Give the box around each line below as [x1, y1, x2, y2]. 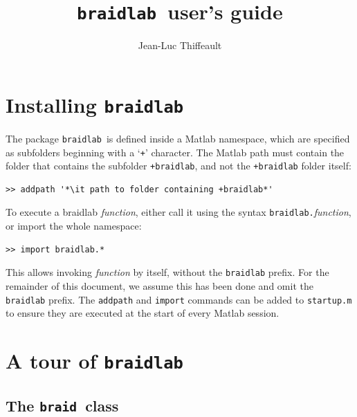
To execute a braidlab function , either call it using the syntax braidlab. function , [6, 205, 351, 219]
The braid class [6, 394, 119, 416]
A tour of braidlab [6, 346, 183, 374]
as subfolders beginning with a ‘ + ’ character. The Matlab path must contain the [6, 145, 345, 159]
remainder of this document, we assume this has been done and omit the [6, 278, 313, 293]
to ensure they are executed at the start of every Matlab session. [6, 306, 280, 320]
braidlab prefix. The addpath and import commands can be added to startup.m [6, 292, 352, 306]
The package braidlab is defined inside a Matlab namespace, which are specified [6, 131, 350, 145]
